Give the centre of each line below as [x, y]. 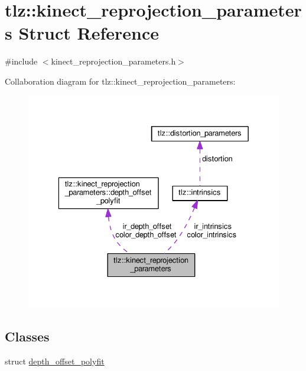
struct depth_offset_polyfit [55, 361]
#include [21, 61]
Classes [27, 336]
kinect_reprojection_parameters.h [113, 61]
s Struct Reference [82, 33]
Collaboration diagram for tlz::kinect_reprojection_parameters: [120, 81]
